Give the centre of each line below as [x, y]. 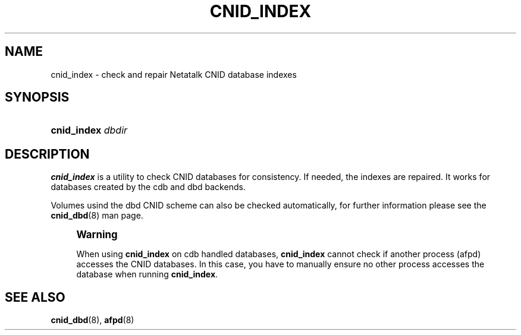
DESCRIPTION [47, 154]
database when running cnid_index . [147, 274]
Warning [97, 235]
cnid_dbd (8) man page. [97, 216]
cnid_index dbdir [89, 130]
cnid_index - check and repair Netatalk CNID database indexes [174, 74]
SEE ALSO [35, 297]
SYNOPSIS [37, 97]
